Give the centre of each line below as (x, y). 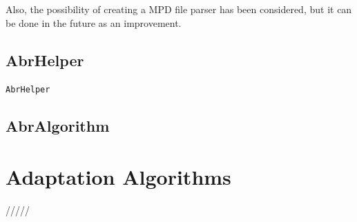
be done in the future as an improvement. (94, 22)
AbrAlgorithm (58, 126)
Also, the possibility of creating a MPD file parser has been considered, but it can (179, 9)
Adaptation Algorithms (118, 177)
